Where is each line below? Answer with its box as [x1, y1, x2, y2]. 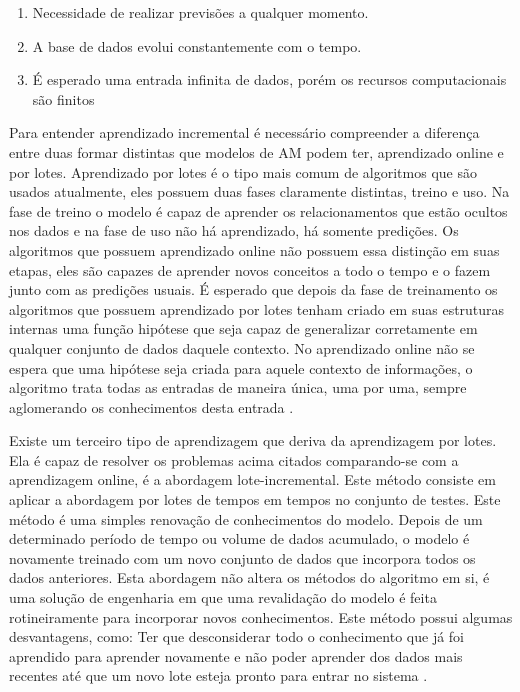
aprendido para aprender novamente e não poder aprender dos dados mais [9, 645, 463, 666]
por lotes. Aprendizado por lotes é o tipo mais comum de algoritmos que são [9, 161, 477, 182]
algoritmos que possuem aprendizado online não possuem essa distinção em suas [9, 239, 500, 260]
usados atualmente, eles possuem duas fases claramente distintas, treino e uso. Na [9, 181, 510, 202]
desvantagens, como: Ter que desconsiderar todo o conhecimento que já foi [9, 626, 464, 647]
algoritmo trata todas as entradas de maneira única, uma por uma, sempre [9, 377, 467, 398]
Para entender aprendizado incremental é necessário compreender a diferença [9, 122, 480, 143]
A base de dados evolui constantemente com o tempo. [32, 35, 362, 56]
